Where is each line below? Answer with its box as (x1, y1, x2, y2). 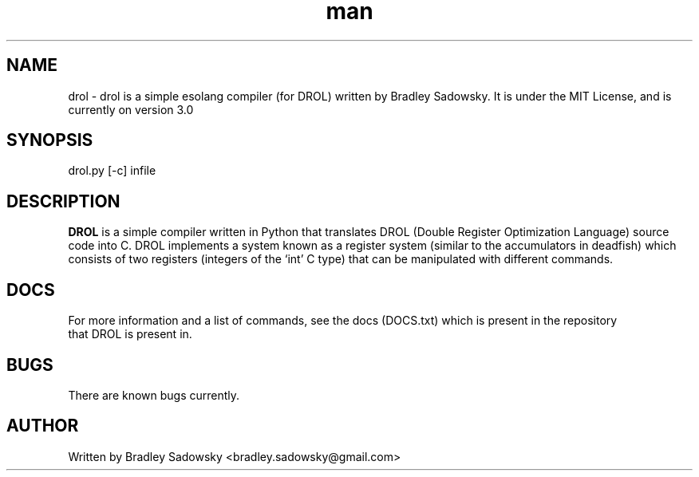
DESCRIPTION (6, 191, 120, 211)
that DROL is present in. (68, 327, 192, 341)
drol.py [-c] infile (68, 164, 156, 178)
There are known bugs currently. (68, 388, 240, 402)
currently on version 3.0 (68, 102, 194, 116)
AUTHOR (6, 416, 79, 436)
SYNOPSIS (6, 130, 93, 151)
